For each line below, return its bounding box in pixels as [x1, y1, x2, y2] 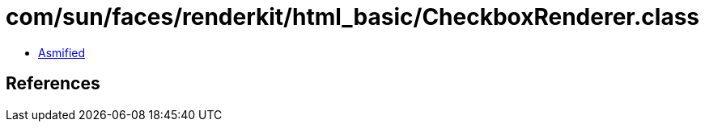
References [6, 73, 100, 94]
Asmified [38, 45, 86, 60]
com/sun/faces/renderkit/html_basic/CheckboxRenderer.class [6, 3, 700, 31]
